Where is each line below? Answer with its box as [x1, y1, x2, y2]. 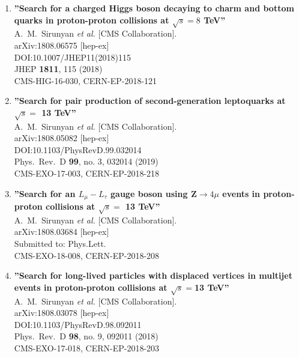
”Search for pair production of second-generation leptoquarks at [14, 94, 286, 107]
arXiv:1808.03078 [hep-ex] [14, 306, 109, 319]
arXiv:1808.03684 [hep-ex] [14, 225, 109, 238]
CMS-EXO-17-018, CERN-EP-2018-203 [14, 341, 160, 354]
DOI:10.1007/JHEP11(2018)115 [14, 50, 131, 63]
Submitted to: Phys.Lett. [14, 237, 106, 250]
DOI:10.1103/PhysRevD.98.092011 [14, 318, 142, 330]
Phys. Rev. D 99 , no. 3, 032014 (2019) [14, 155, 159, 168]
